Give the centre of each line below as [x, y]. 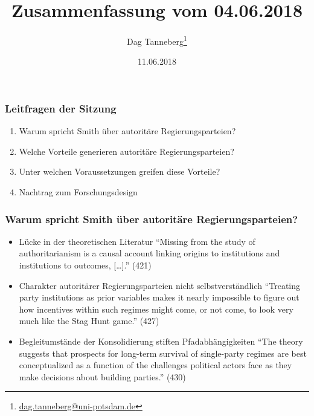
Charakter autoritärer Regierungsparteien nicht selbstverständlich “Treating [160, 285]
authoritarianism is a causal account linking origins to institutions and [149, 253]
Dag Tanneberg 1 [157, 40]
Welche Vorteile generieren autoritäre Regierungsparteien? [127, 151]
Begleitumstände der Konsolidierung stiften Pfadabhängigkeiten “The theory [161, 341]
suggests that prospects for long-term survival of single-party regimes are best [163, 353]
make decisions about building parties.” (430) [102, 376]
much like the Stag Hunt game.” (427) [89, 321]
